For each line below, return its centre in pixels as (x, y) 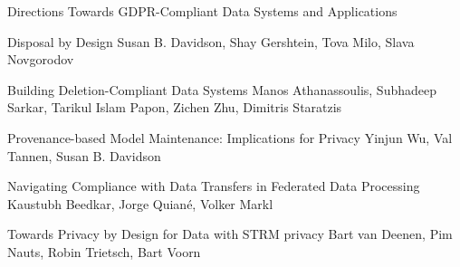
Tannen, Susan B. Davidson (84, 155)
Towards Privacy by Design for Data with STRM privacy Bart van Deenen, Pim (230, 234)
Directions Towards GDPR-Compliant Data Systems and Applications (202, 11)
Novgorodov (41, 59)
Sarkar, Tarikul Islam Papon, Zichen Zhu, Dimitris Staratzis (175, 107)
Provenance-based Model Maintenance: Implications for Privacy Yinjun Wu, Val (230, 137)
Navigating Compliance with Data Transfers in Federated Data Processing (214, 186)
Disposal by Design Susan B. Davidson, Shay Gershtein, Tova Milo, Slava (211, 41)
